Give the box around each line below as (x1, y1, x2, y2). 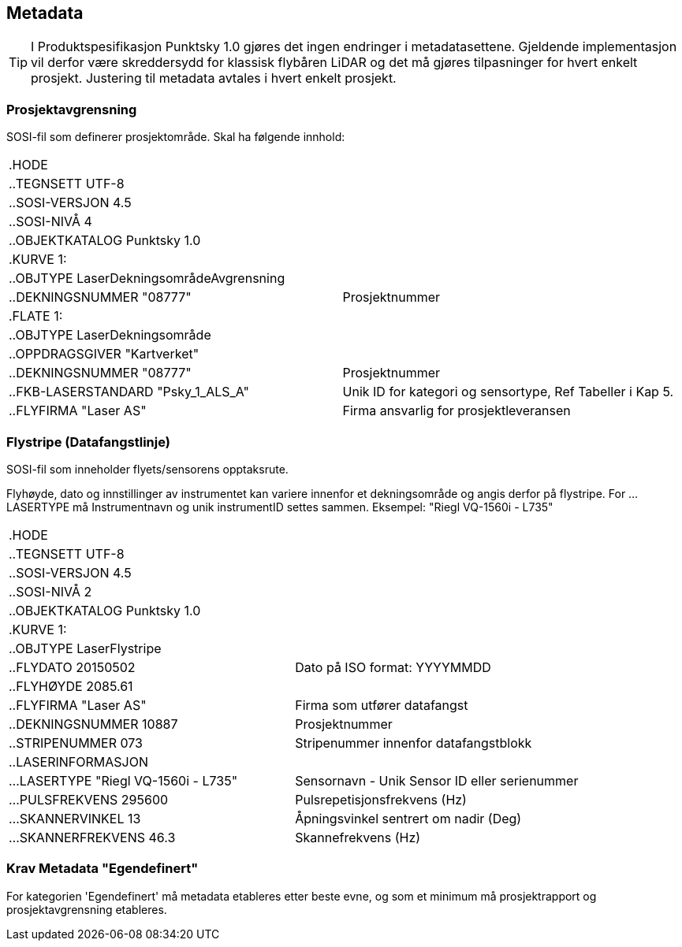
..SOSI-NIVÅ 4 (9, 214, 92, 230)
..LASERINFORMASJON (9, 753, 148, 770)
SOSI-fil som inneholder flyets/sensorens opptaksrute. (6, 462, 289, 476)
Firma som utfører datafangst (295, 696, 468, 713)
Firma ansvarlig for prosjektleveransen (342, 403, 571, 419)
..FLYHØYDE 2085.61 (9, 678, 133, 694)
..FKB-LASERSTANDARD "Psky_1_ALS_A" (9, 384, 250, 400)
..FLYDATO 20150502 (9, 659, 136, 675)
